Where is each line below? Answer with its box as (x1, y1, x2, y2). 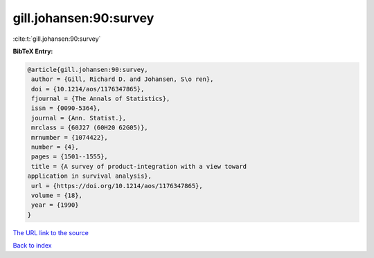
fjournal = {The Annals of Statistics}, (31, 95, 170, 103)
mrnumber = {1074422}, (31, 133, 109, 141)
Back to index (12, 241, 52, 250)
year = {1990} (31, 201, 79, 209)
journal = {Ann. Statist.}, (31, 114, 127, 122)
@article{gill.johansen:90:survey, (27, 66, 148, 73)
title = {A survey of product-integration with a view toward (31, 163, 247, 170)
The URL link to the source (12, 228, 89, 237)
